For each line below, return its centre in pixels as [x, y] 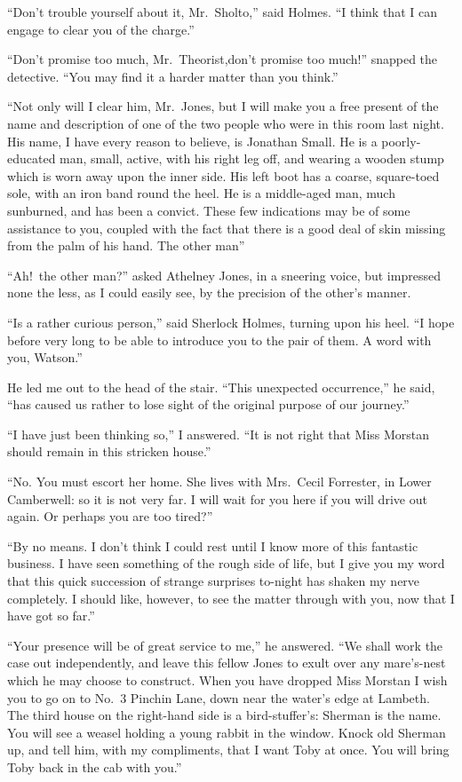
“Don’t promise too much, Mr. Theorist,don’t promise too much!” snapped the [223, 59]
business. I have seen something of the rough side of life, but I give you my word [226, 563]
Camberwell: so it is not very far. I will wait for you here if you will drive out [217, 498]
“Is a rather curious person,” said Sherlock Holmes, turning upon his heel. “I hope [231, 322]
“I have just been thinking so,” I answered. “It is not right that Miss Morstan [219, 434]
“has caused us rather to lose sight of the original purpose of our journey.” [208, 404]
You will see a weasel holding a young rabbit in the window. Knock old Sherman [227, 732]
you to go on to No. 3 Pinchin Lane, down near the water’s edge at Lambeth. [219, 697]
